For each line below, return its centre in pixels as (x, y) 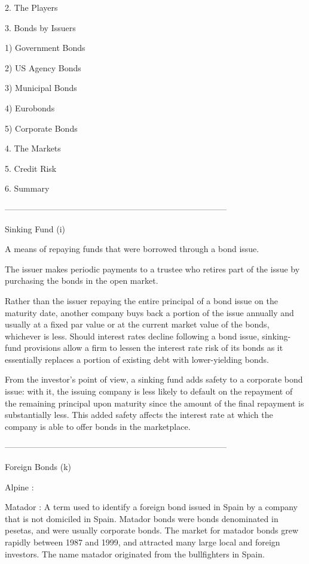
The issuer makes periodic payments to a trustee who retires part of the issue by (152, 269)
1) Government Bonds (45, 48)
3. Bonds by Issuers (40, 27)
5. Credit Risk (31, 168)
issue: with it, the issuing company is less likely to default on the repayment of (149, 391)
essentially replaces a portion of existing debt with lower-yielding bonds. (137, 359)
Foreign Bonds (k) (38, 467)
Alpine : (19, 486)
